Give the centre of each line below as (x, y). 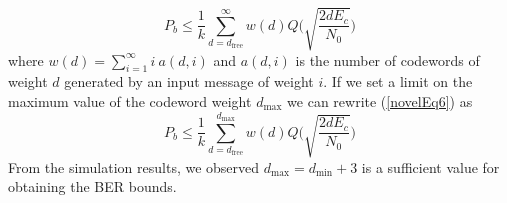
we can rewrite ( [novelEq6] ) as (380, 100)
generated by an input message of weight (189, 81)
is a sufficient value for (430, 166)
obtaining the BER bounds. (92, 186)
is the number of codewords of (387, 59)
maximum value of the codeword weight (130, 100)
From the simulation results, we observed (134, 166)
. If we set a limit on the (398, 81)
